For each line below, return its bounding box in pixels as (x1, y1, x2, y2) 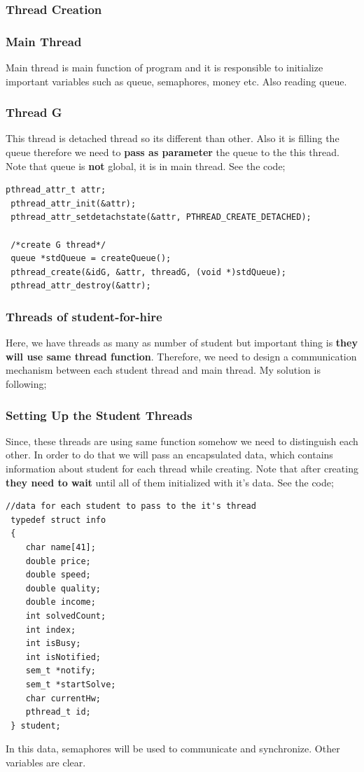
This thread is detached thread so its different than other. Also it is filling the (6, 131, 339, 146)
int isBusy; (25, 638, 81, 649)
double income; (25, 597, 96, 608)
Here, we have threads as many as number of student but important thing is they (6, 335, 358, 350)
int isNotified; (25, 652, 101, 662)
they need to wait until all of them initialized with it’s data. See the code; (6, 475, 334, 489)
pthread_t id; (25, 707, 91, 717)
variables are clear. (6, 755, 86, 769)
